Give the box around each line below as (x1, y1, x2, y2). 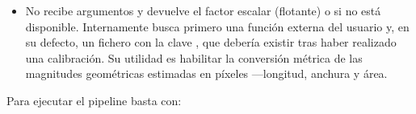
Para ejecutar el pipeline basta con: (6, 92, 182, 108)
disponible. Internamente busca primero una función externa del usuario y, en (25, 18, 410, 35)
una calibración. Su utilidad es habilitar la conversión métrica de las (25, 49, 363, 66)
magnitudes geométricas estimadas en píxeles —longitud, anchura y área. (25, 65, 388, 82)
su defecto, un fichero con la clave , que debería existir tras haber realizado (25, 34, 397, 51)
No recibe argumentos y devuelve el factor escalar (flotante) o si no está (25, 2, 381, 18)
